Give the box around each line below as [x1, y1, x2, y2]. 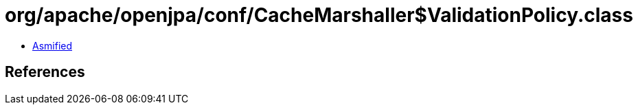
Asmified [32, 39, 73, 52]
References [5, 63, 85, 81]
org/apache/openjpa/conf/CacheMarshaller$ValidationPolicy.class [5, 3, 633, 27]
